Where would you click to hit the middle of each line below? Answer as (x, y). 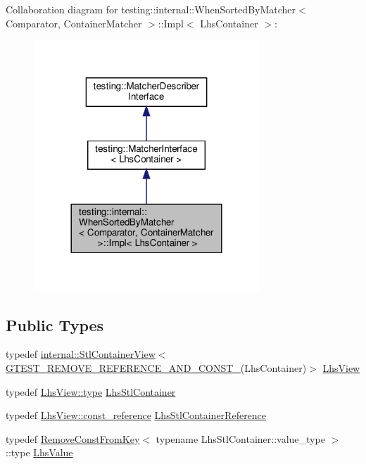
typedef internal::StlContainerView (81, 354)
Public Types (55, 324)
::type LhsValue (39, 452)
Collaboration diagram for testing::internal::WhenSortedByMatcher (151, 9)
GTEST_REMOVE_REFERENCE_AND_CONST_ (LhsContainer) (156, 368)
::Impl (171, 23)
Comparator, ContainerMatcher (74, 23)
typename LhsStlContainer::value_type (240, 438)
